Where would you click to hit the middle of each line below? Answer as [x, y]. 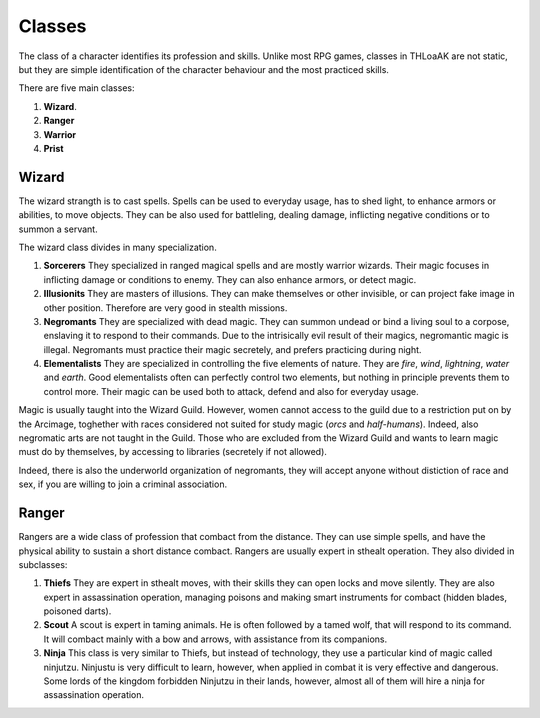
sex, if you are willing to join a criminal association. [123, 484]
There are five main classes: [76, 88]
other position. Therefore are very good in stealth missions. [165, 307]
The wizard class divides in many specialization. [117, 247]
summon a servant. [58, 229]
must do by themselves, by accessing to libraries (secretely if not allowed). [172, 452]
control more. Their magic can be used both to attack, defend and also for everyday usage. [231, 391]
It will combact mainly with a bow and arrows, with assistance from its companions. [215, 639]
